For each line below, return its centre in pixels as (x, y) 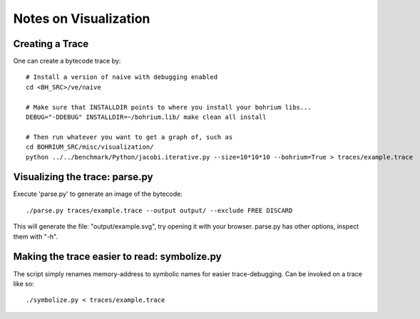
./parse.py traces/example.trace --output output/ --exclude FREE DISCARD (159, 210)
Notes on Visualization (82, 19)
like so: (24, 283)
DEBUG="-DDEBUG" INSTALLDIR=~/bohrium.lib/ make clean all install (146, 117)
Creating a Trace (51, 44)
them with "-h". (36, 236)
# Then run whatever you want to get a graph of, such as (129, 137)
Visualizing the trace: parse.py (83, 177)
